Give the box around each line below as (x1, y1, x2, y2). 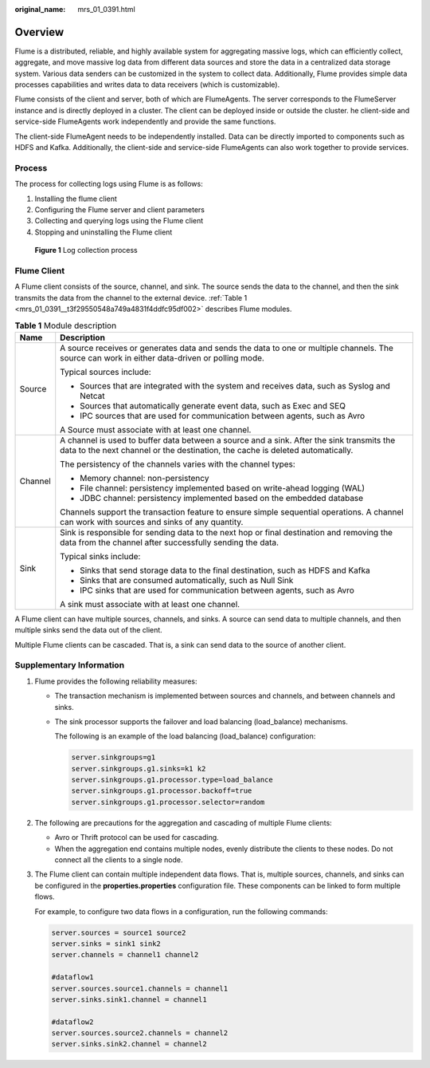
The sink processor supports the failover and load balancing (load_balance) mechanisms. (54, 716, 348, 726)
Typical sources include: (60, 366, 151, 377)
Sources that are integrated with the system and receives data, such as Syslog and (80, 380, 390, 391)
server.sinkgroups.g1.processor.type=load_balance (71, 775, 274, 785)
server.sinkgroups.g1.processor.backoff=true (71, 786, 252, 795)
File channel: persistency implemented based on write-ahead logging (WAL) (80, 483, 365, 494)
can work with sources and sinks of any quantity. (60, 516, 244, 527)
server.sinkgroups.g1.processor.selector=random (71, 798, 265, 806)
